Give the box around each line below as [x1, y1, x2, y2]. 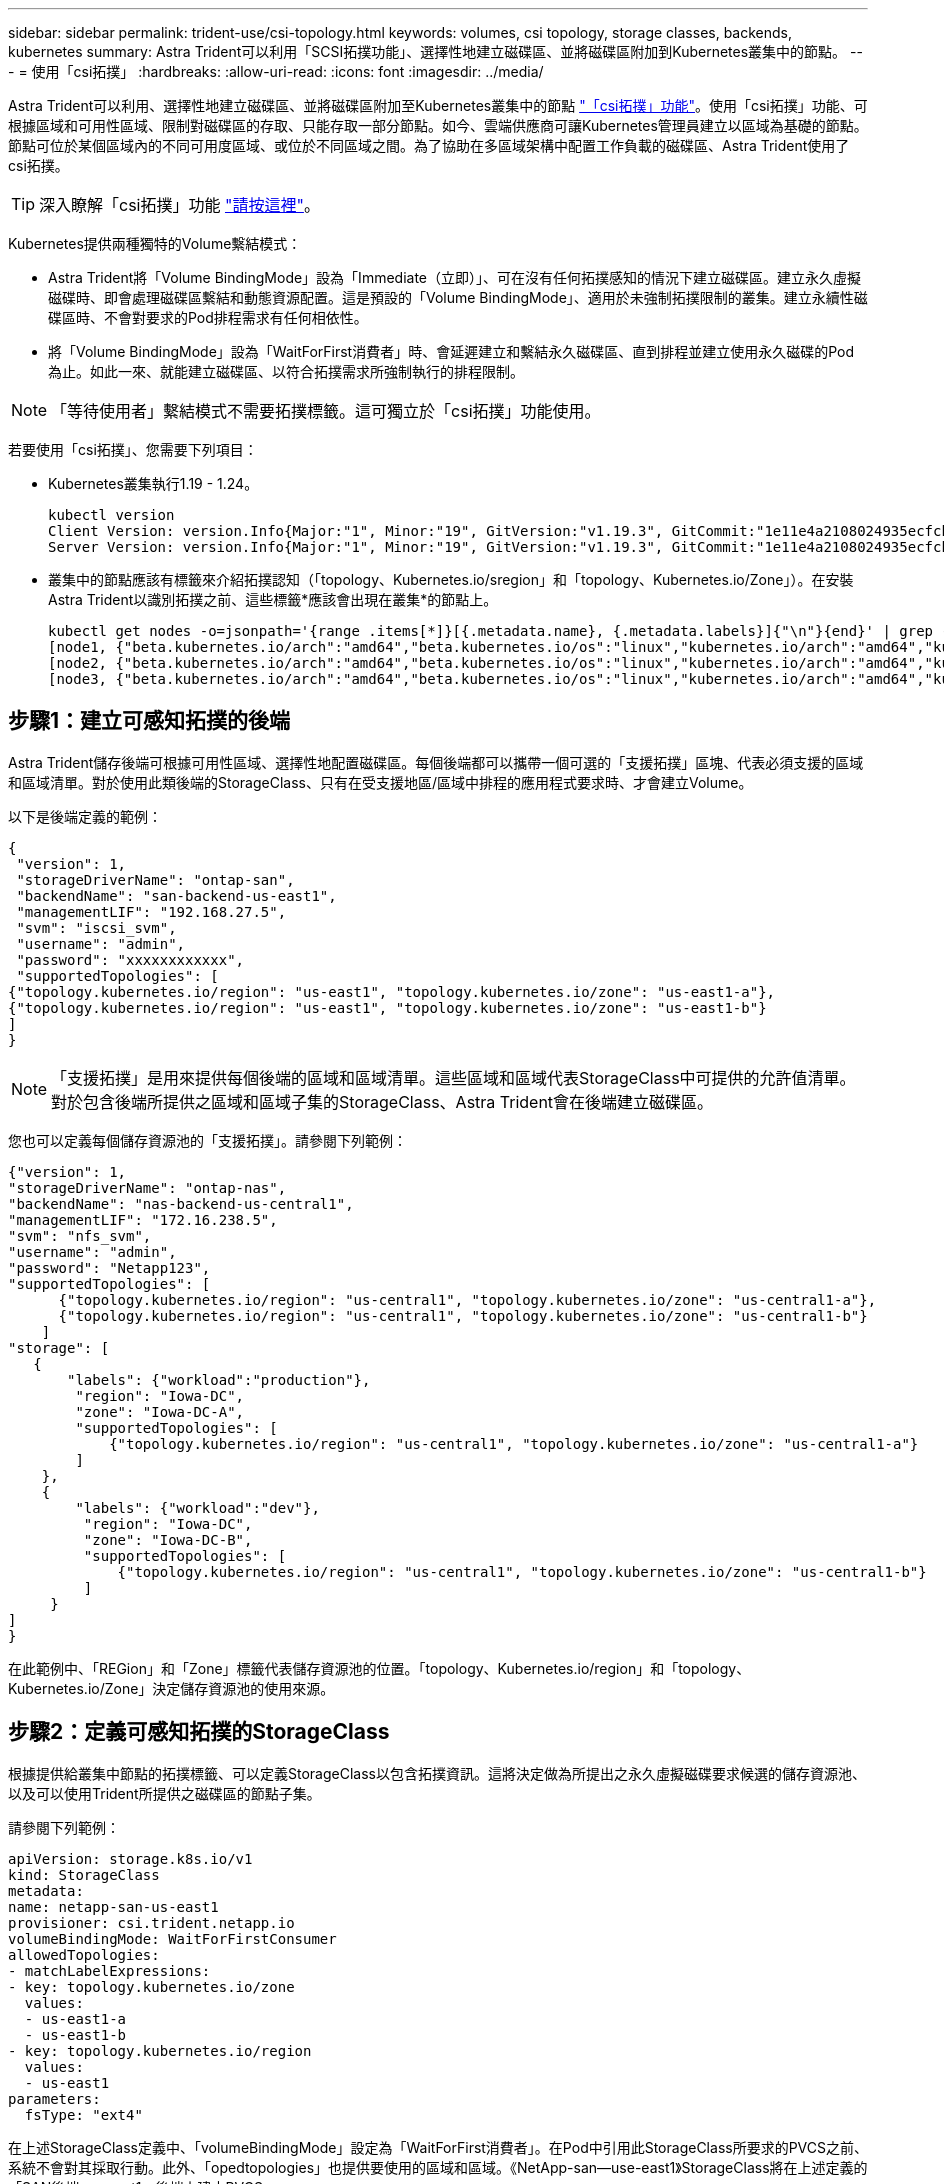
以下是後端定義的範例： [8, 807, 162, 825]
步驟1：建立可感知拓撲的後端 [8, 708, 291, 734]
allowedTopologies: [8, 1946, 160, 1963]
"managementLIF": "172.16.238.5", [8, 1211, 278, 1228]
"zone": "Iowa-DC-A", [75, 1403, 245, 1420]
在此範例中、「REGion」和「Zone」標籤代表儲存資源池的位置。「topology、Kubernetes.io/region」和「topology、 [8, 1659, 751, 1677]
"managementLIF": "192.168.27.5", [16, 903, 287, 920]
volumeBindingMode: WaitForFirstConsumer [8, 1930, 337, 1947]
